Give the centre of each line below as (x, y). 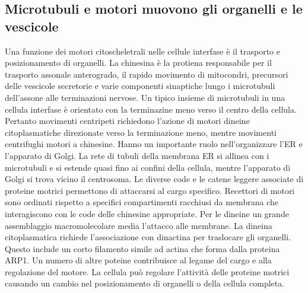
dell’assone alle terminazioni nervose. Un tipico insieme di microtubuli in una (145, 97)
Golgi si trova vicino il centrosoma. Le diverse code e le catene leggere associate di (154, 179)
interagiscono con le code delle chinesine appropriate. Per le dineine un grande (147, 213)
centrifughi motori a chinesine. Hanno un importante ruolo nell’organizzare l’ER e (154, 144)
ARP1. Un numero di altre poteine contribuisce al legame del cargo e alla (138, 260)
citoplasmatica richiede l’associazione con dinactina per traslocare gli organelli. (148, 237)
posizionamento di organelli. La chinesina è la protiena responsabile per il (138, 63)
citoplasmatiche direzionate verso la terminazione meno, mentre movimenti (141, 132)
